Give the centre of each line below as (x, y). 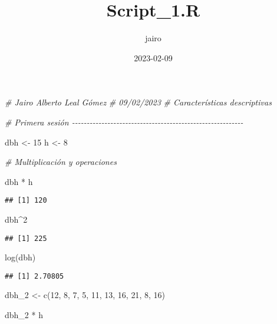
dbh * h (19, 181)
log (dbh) (20, 257)
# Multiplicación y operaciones (61, 162)
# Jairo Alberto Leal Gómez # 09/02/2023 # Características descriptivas (138, 102)
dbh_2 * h (24, 315)
